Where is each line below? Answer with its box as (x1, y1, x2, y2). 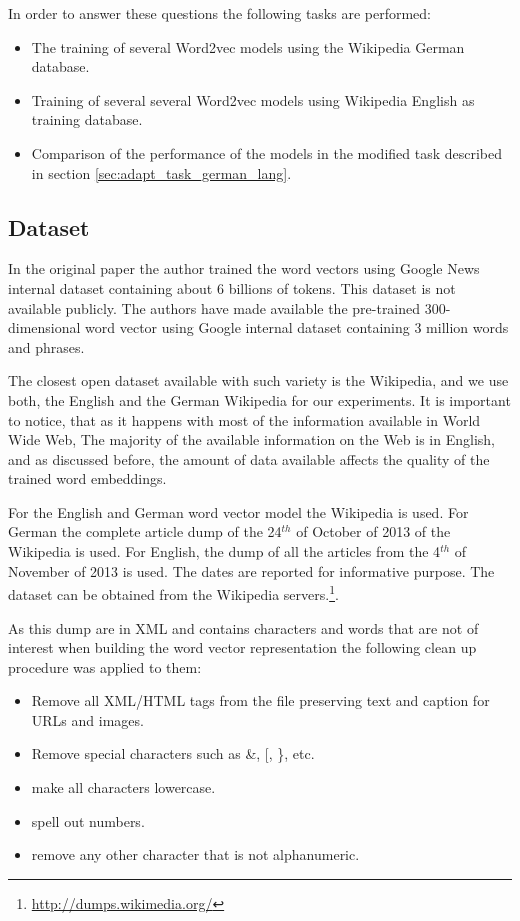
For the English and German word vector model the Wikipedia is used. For (8, 501, 469, 522)
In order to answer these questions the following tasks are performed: (8, 3, 432, 23)
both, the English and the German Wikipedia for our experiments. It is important (8, 389, 511, 410)
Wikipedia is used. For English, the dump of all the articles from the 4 (8, 541, 441, 562)
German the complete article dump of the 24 (8, 521, 282, 542)
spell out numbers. (31, 810, 145, 831)
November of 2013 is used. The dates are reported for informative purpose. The (8, 560, 495, 581)
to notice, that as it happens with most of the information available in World (8, 409, 481, 430)
